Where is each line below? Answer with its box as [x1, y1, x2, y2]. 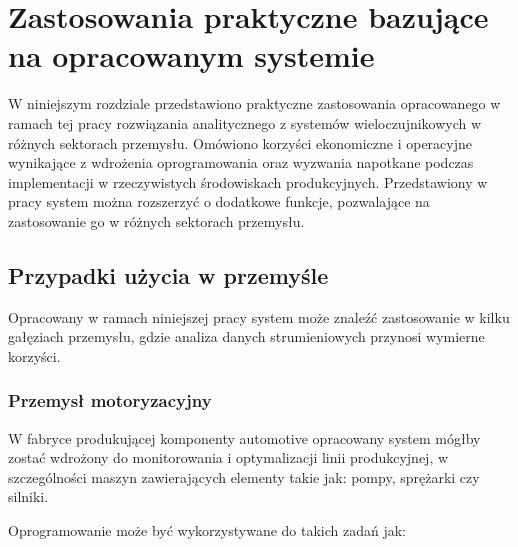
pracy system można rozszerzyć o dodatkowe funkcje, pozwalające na [8, 191, 430, 212]
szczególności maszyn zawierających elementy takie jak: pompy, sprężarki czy [8, 466, 480, 487]
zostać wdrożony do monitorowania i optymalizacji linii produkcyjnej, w [8, 447, 449, 468]
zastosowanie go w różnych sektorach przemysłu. [8, 210, 305, 231]
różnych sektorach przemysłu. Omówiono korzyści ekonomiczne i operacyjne [8, 132, 472, 153]
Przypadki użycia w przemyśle [8, 259, 329, 290]
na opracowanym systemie [8, 35, 375, 76]
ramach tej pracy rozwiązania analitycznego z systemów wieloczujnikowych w [8, 112, 482, 133]
